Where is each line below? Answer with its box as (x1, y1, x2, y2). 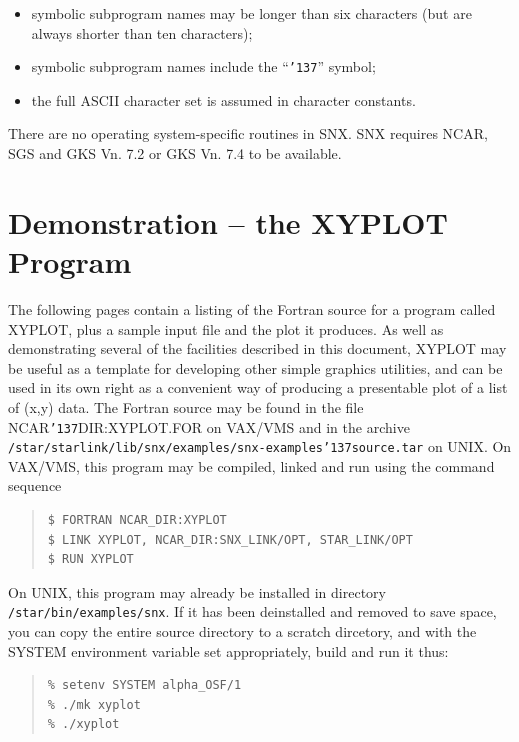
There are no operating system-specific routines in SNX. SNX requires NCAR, (8, 123, 488, 144)
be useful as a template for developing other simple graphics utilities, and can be (8, 357, 503, 378)
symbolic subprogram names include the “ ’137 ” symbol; (31, 56, 376, 77)
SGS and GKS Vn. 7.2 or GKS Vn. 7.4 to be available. (8, 143, 342, 164)
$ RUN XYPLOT (47, 552, 134, 567)
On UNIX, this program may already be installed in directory (8, 581, 386, 602)
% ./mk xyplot (47, 697, 141, 712)
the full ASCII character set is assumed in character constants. (31, 89, 416, 110)
